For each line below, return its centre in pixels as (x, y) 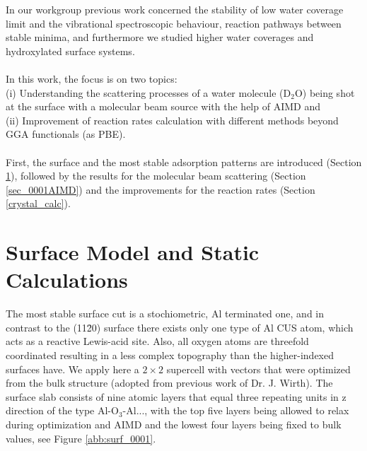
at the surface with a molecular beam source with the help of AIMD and (163, 106)
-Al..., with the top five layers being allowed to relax (236, 410)
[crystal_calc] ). (38, 203)
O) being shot (325, 92)
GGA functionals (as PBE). (66, 134)
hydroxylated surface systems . (70, 51)
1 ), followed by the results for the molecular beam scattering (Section (156, 176)
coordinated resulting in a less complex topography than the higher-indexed (170, 355)
